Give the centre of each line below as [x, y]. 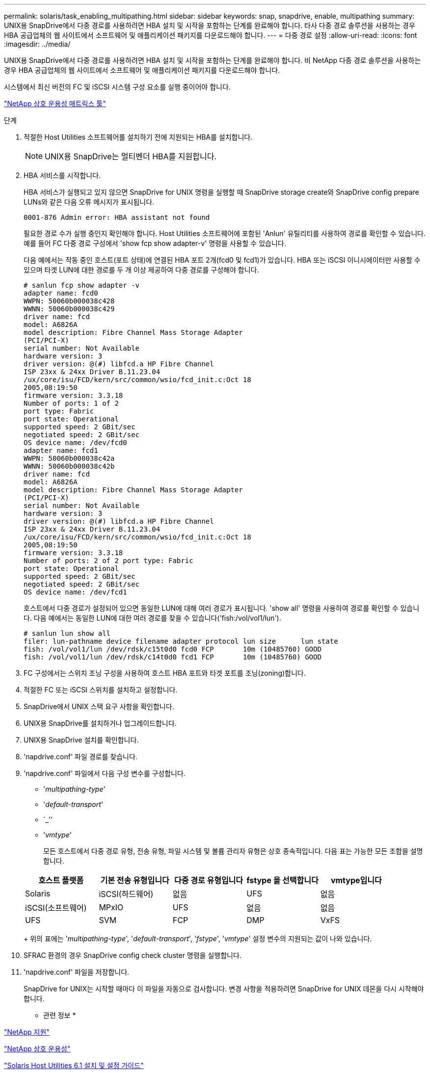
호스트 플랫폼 [61, 880]
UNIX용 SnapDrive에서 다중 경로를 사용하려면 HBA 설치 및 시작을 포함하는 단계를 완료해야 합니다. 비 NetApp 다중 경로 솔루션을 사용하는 [213, 60]
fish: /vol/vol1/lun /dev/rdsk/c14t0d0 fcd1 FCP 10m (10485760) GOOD [173, 657]
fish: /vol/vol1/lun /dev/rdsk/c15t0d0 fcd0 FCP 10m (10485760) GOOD [173, 649]
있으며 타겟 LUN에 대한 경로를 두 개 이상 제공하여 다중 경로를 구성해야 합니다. [141, 270]
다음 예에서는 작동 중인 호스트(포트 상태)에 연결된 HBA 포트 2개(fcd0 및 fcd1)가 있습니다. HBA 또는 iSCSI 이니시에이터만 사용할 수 [222, 260]
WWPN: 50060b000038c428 [69, 301]
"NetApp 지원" [27, 1032]
